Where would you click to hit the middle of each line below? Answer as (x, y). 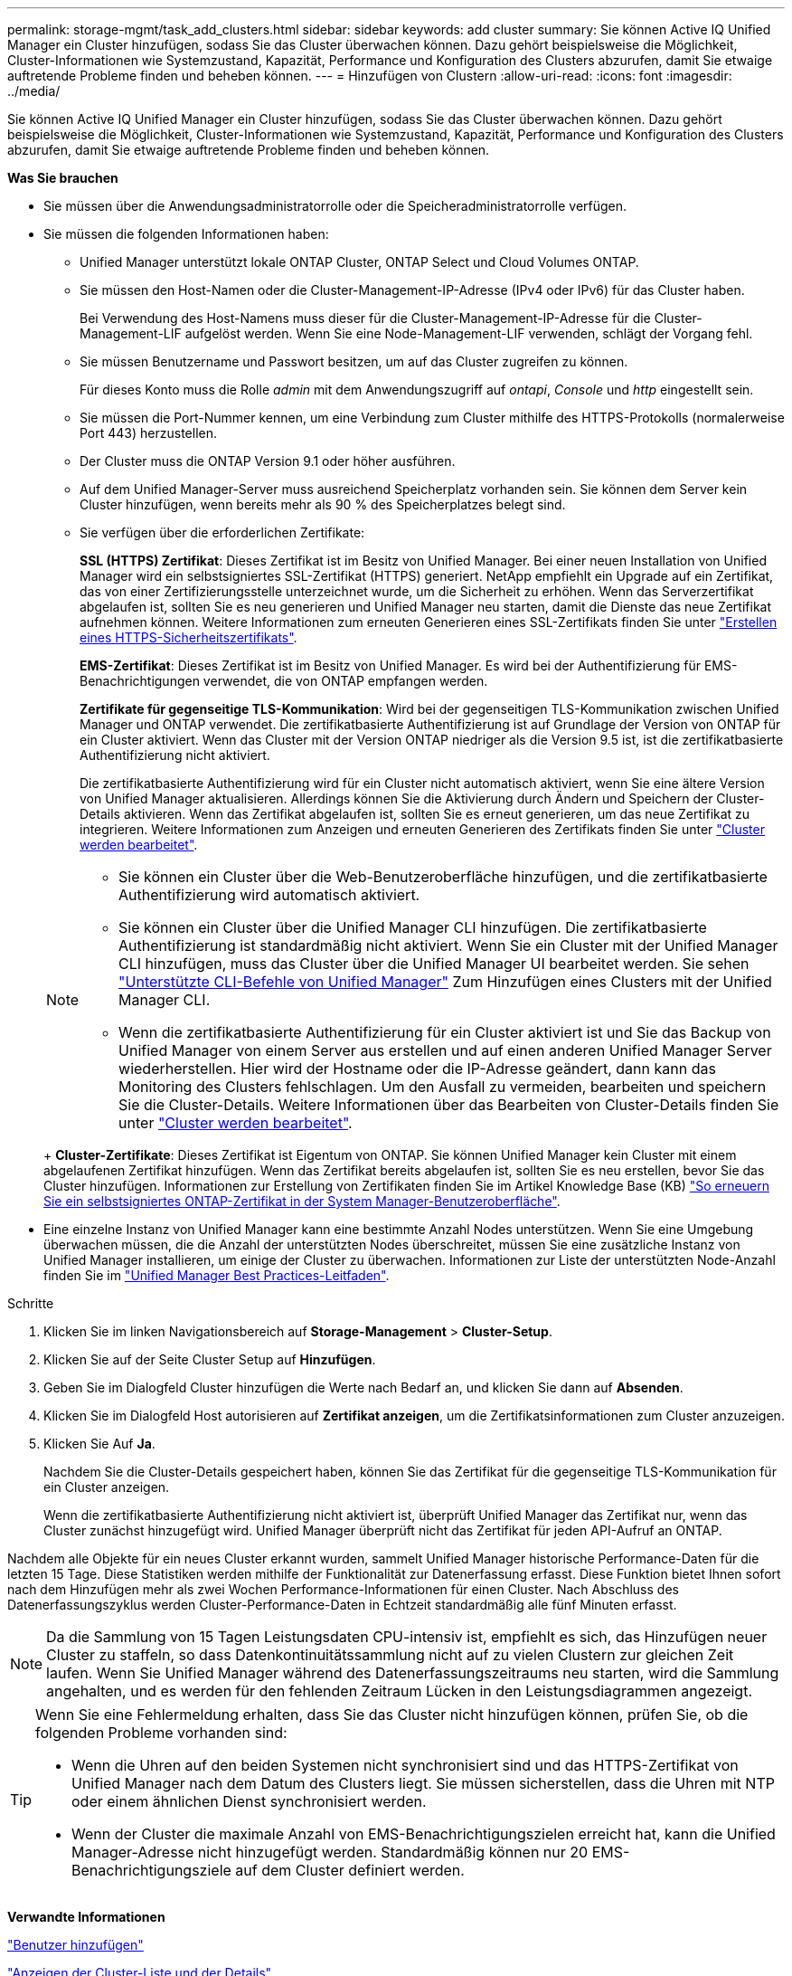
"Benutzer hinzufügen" (75, 1945)
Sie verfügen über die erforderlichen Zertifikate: (222, 532)
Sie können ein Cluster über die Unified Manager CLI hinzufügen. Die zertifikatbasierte (413, 927)
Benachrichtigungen (140, 681)
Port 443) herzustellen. (149, 433)
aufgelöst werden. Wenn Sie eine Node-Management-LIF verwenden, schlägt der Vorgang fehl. (469, 333)
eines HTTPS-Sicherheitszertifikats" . (189, 637)
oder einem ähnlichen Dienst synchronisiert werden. (249, 1801)
